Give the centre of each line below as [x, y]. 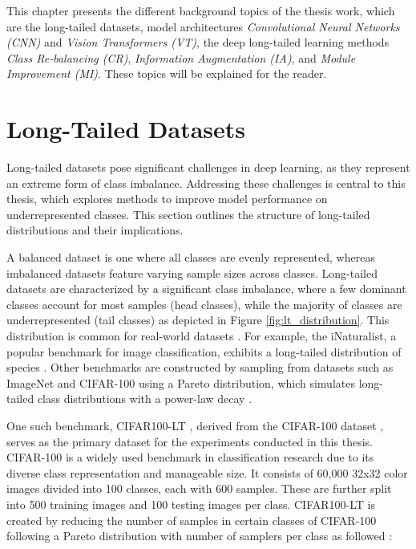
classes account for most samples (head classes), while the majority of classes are [204, 304]
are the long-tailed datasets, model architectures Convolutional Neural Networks [203, 26]
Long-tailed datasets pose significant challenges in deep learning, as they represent [208, 167]
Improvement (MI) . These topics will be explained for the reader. [167, 73]
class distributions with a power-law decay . [145, 399]
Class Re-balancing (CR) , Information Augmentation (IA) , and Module [181, 57]
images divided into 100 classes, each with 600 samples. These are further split [199, 488]
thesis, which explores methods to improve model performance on [167, 199]
